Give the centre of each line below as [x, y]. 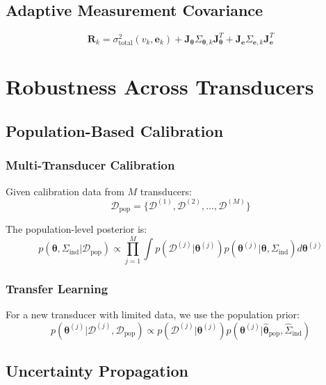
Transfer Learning [57, 288]
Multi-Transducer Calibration [90, 165]
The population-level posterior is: [76, 229]
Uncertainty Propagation [97, 370]
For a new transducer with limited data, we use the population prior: [153, 314]
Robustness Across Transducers [160, 87]
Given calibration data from [65, 191]
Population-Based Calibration [115, 130]
